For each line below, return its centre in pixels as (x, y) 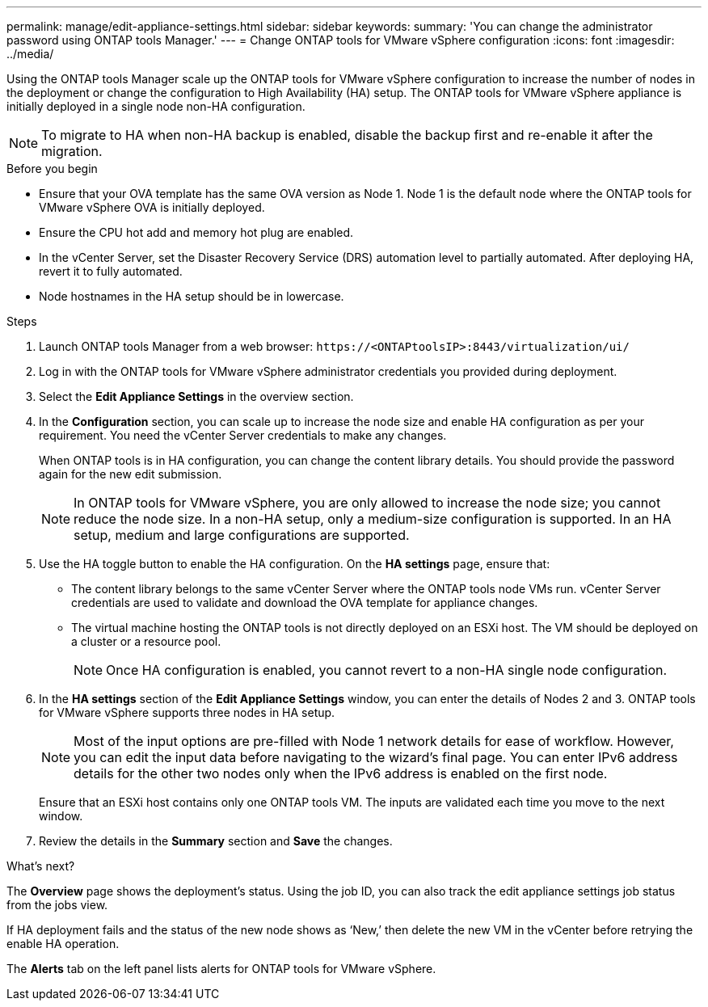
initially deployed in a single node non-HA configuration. (156, 106)
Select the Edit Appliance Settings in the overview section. (196, 396)
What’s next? (41, 866)
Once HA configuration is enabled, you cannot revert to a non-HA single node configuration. (387, 670)
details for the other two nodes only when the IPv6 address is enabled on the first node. (341, 773)
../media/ (30, 54)
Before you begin (52, 169)
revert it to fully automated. (111, 271)
